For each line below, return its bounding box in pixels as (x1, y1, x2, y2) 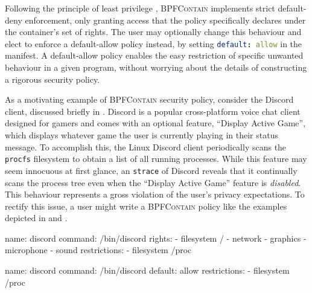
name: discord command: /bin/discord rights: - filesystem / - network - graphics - (5, 231, 307, 244)
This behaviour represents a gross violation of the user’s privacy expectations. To (5, 188, 305, 201)
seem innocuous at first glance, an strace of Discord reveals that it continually (5, 164, 298, 176)
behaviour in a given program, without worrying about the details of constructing (5, 61, 307, 74)
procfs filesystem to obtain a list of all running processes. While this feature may (5, 152, 307, 165)
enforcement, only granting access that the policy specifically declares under (25, 13, 306, 26)
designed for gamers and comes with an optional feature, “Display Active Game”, (5, 117, 306, 129)
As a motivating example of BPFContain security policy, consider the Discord (5, 93, 294, 106)
